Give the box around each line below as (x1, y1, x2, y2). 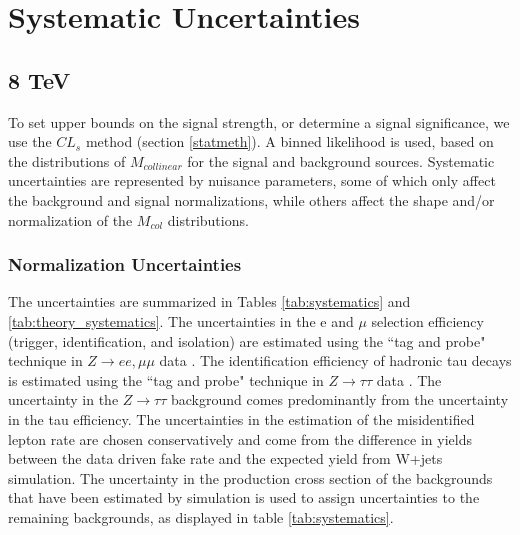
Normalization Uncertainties (8, 252, 242, 277)
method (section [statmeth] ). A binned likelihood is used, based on (85, 131, 494, 152)
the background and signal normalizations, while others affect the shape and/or (8, 189, 495, 210)
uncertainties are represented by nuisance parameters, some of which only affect (8, 170, 496, 191)
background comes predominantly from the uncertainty (170, 389, 509, 410)
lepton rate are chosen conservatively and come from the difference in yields (8, 428, 472, 449)
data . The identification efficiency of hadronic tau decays (159, 350, 512, 371)
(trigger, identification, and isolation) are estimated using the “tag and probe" (8, 330, 486, 351)
